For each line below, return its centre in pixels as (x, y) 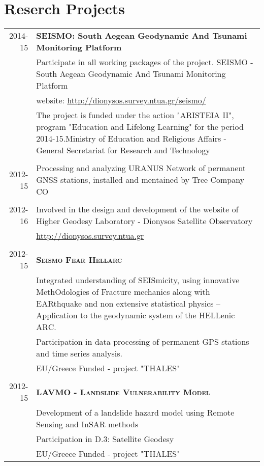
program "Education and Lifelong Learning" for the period (140, 127)
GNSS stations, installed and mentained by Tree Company (140, 180)
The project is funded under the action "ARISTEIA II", (135, 115)
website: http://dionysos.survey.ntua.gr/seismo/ (121, 100)
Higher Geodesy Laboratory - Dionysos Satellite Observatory (144, 221)
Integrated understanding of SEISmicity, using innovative (138, 280)
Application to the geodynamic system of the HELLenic (136, 315)
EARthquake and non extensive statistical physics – (128, 304)
